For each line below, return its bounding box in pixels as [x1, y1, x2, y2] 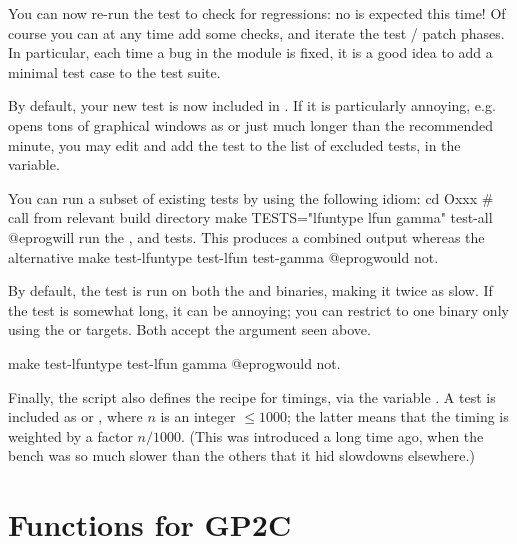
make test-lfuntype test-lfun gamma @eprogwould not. [8, 352, 341, 373]
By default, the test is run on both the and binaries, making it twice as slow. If [8, 280, 493, 301]
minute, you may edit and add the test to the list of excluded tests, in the [8, 134, 461, 155]
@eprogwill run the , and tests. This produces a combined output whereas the [8, 226, 485, 247]
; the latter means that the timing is [286, 406, 509, 427]
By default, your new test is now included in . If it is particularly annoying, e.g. [8, 95, 496, 116]
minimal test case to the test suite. [8, 61, 221, 82]
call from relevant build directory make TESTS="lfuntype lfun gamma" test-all [8, 207, 493, 228]
